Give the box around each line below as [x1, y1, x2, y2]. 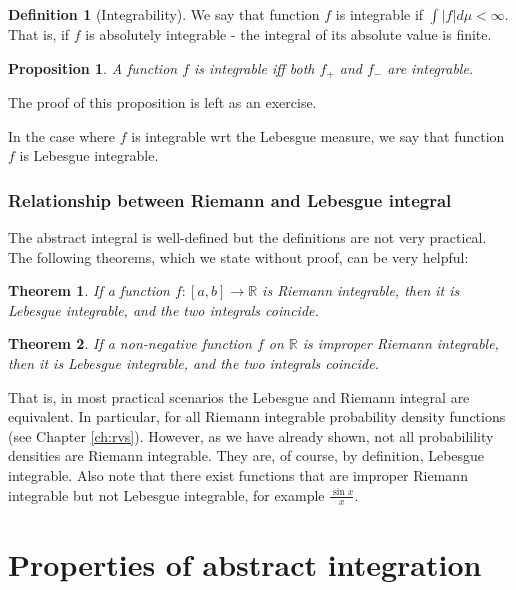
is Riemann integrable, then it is [262, 280, 460, 301]
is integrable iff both [194, 57, 315, 78]
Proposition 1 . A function [8, 57, 178, 78]
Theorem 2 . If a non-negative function [8, 333, 252, 354]
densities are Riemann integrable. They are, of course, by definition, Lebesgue [8, 445, 485, 466]
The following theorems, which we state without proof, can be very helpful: [8, 246, 469, 267]
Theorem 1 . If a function [8, 280, 170, 301]
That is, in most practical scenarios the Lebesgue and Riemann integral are [8, 386, 470, 407]
